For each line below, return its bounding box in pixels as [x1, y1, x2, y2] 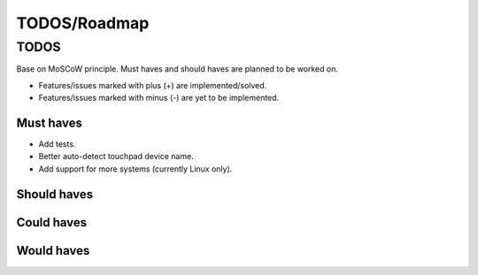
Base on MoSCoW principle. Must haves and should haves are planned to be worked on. [16, 64, 338, 74]
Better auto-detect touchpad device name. [38, 151, 194, 162]
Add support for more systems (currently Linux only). [38, 164, 233, 174]
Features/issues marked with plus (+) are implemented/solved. [38, 80, 267, 90]
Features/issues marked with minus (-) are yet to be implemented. [38, 93, 280, 103]
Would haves [16, 243, 90, 258]
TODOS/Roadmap [16, 13, 150, 33]
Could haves [16, 215, 88, 230]
